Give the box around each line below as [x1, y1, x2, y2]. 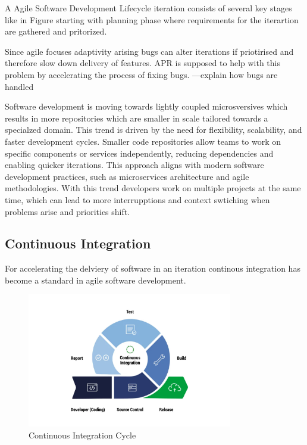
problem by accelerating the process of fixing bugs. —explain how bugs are [5, 68, 278, 80]
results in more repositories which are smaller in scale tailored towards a [5, 111, 268, 124]
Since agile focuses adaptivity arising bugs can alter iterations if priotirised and [5, 45, 294, 57]
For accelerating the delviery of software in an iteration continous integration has [5, 262, 300, 275]
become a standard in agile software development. [5, 273, 186, 286]
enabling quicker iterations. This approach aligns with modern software [5, 158, 264, 171]
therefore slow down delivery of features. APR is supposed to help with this [5, 57, 281, 69]
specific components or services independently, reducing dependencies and [5, 147, 274, 159]
